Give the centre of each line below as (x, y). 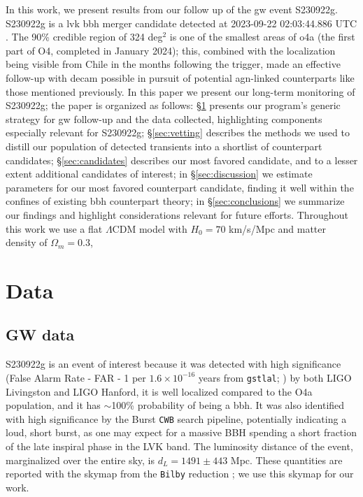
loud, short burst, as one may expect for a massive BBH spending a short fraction (181, 432)
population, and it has (53, 405)
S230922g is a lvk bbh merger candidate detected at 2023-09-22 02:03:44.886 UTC (181, 23)
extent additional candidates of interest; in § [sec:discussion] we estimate (159, 174)
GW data (40, 334)
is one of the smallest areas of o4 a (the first (262, 37)
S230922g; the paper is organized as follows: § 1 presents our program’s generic (173, 105)
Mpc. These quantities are (286, 460)
